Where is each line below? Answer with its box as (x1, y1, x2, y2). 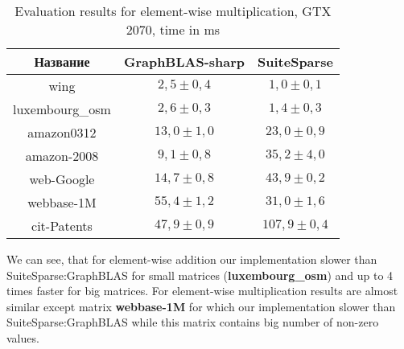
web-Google (29, 170, 95, 188)
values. (6, 329, 39, 346)
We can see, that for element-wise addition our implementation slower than (6, 251, 377, 267)
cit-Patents (31, 216, 93, 235)
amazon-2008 (25, 146, 99, 165)
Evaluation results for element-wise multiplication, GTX (14, 2, 332, 20)
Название (34, 52, 90, 71)
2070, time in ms (126, 20, 221, 39)
